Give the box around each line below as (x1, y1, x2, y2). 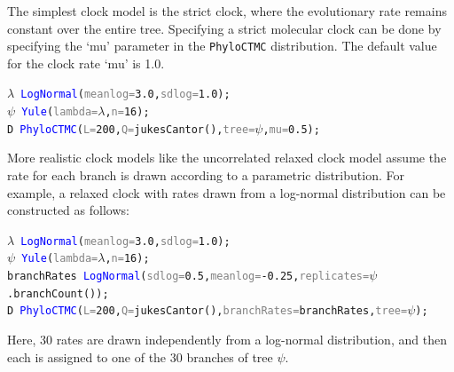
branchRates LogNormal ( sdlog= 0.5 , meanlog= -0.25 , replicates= (7, 270, 370, 283)
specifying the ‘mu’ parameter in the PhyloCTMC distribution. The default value (7, 36, 437, 55)
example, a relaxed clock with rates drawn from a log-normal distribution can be (7, 183, 446, 202)
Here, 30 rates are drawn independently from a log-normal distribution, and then (7, 330, 447, 349)
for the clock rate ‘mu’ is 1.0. (7, 53, 165, 72)
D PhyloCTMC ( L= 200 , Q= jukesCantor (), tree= (7, 123, 255, 136)
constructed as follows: (7, 201, 129, 219)
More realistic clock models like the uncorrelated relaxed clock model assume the (7, 148, 447, 167)
